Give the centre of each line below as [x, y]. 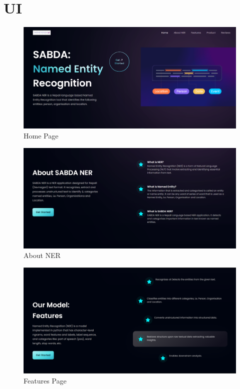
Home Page [41, 136]
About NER [42, 255]
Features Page [45, 380]
